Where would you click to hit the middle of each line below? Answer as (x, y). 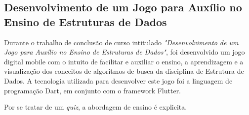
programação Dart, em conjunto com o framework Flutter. (93, 90)
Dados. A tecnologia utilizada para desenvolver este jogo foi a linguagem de (118, 80)
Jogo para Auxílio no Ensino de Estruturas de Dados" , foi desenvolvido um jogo (124, 52)
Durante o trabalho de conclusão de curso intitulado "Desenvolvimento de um (121, 42)
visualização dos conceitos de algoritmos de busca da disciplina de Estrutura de (124, 71)
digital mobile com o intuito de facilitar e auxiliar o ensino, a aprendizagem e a (124, 61)
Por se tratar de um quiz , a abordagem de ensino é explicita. (96, 107)
